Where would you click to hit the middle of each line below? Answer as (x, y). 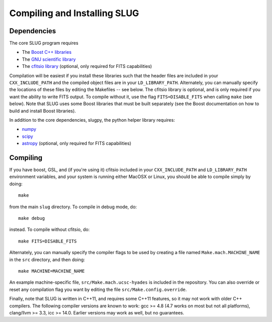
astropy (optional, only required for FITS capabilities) (77, 143)
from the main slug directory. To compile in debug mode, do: (73, 207)
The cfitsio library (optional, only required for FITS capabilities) (87, 66)
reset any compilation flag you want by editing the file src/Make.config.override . (98, 289)
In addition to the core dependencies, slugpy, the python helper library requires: (92, 120)
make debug (32, 218)
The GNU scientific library (49, 59)
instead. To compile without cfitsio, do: (50, 229)
